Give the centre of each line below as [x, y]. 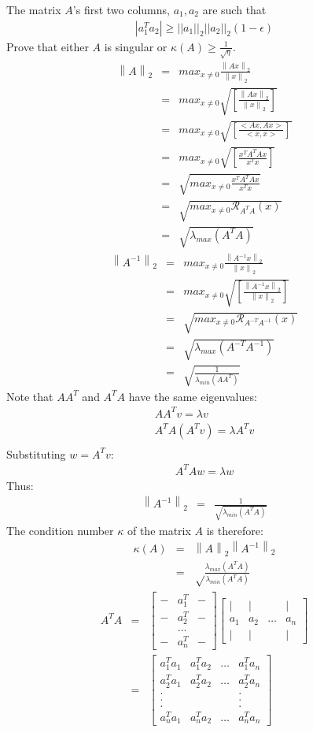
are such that [234, 9]
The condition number [60, 530]
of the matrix [159, 530]
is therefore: [235, 530]
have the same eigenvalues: [193, 396]
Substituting [36, 453]
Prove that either [48, 46]
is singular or [136, 46]
